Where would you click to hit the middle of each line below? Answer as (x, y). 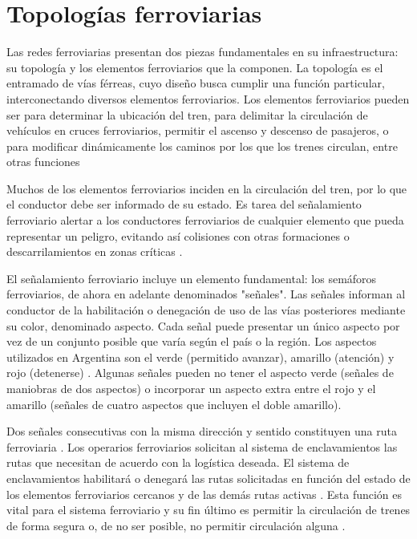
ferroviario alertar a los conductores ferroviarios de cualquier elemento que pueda (205, 220)
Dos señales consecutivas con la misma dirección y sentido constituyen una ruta (202, 431)
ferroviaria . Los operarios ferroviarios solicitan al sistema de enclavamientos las (202, 446)
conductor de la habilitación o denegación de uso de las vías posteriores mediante (206, 310)
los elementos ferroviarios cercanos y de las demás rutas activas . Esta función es (204, 494)
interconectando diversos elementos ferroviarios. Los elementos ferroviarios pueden (208, 98)
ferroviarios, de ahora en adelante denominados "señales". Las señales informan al (206, 294)
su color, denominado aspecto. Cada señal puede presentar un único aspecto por (203, 325)
